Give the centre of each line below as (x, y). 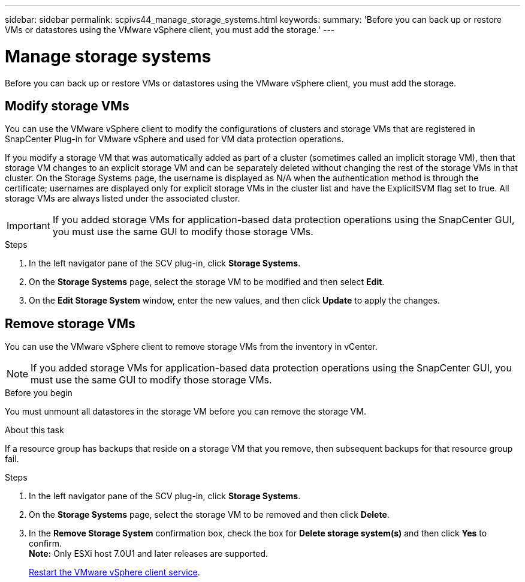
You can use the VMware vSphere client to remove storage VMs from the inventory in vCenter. (191, 347)
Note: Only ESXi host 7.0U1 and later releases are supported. (149, 554)
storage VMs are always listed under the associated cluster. (123, 199)
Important (28, 226)
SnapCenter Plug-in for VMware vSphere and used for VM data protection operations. (174, 139)
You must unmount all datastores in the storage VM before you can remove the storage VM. (185, 412)
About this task (34, 430)
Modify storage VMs (67, 106)
